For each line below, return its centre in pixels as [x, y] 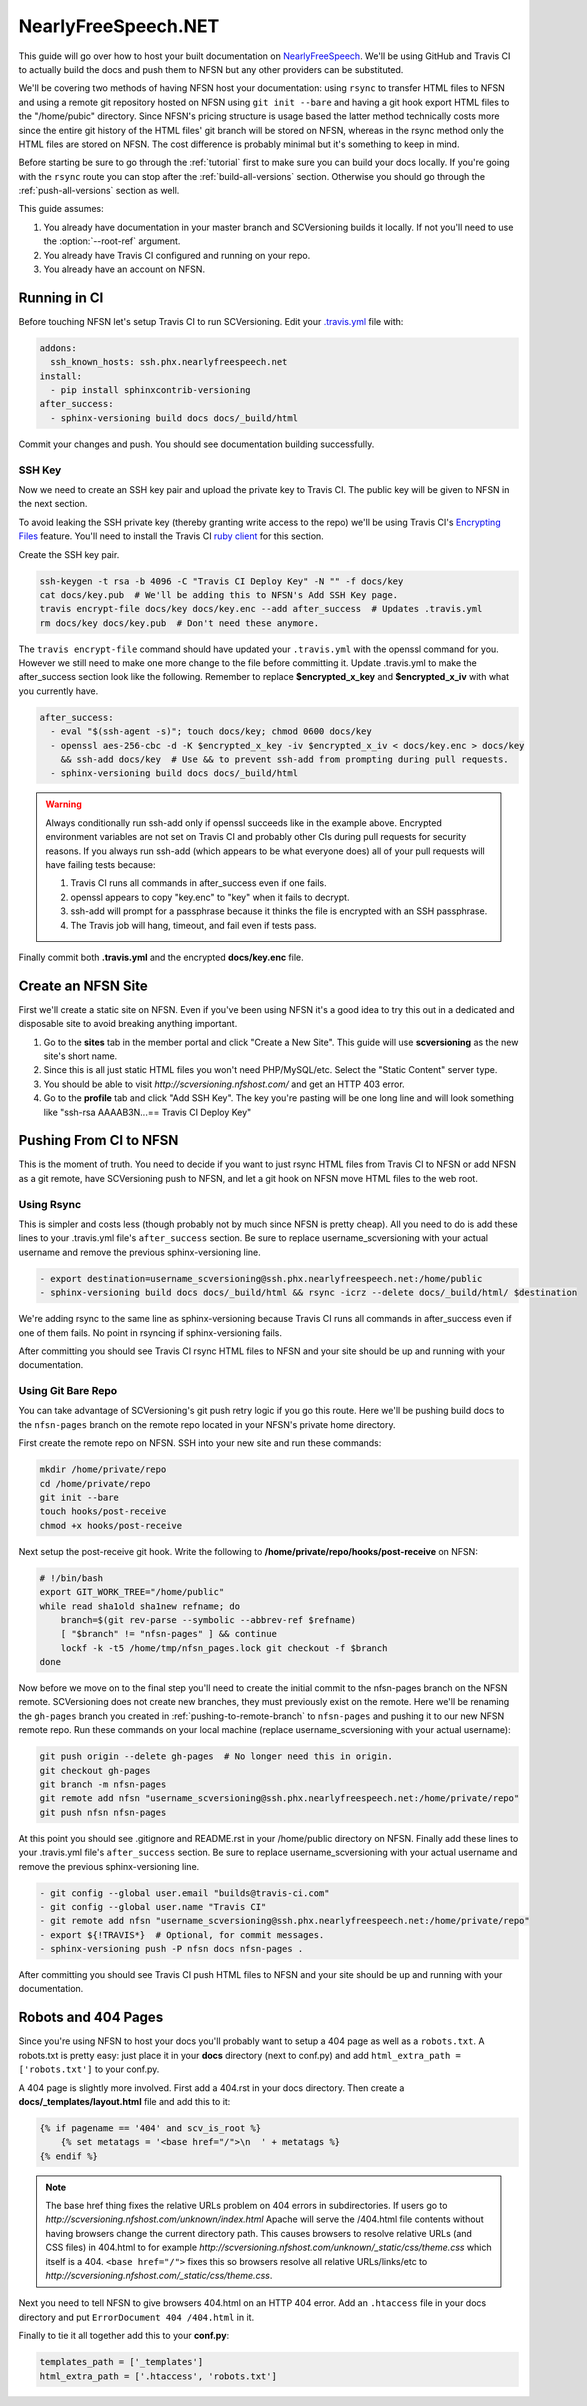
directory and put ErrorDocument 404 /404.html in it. [136, 2317]
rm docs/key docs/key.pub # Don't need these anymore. [179, 623]
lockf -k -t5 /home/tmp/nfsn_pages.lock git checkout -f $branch [224, 1648]
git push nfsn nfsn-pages [103, 1812]
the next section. [53, 504]
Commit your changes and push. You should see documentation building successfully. [196, 444]
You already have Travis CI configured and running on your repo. [177, 255]
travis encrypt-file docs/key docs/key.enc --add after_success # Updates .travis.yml [261, 609]
